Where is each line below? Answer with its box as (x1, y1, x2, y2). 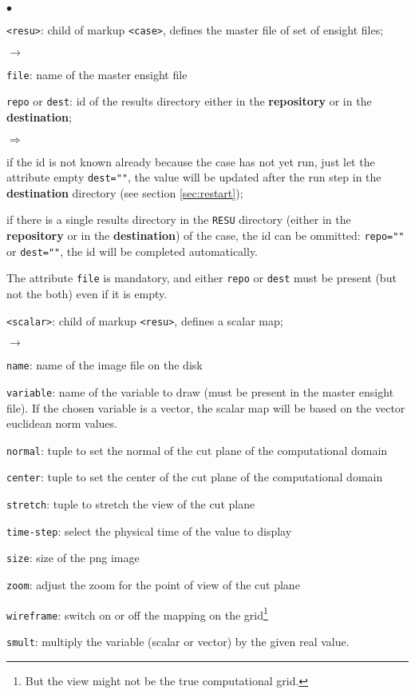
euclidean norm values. (6, 415, 117, 432)
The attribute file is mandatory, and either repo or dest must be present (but (6, 269, 397, 286)
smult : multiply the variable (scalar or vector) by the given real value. (6, 633, 350, 650)
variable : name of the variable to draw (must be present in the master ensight (6, 383, 394, 400)
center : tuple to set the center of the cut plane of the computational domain (6, 469, 383, 485)
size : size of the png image (6, 549, 140, 566)
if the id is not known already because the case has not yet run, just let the (6, 153, 375, 170)
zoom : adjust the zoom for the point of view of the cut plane (6, 576, 300, 593)
